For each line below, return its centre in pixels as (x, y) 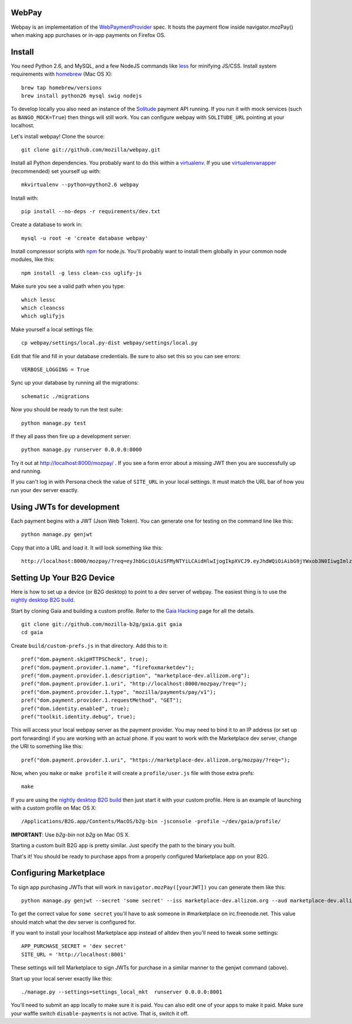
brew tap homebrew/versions (62, 87)
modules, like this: (33, 260)
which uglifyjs (43, 316)
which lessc (38, 300)
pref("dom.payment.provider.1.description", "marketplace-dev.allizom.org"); (136, 676)
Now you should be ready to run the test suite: (67, 410)
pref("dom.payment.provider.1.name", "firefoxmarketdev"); (108, 667)
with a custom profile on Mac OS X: (54, 808)
